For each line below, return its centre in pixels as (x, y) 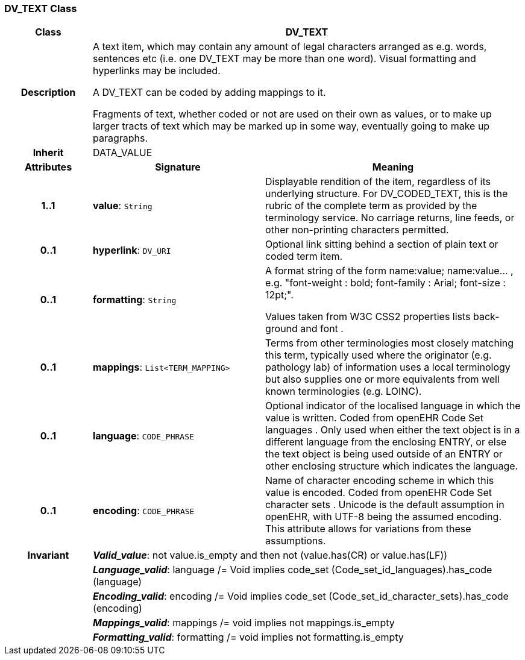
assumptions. (295, 541)
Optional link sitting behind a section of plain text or (382, 244)
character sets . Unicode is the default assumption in (385, 505)
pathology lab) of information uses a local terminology (388, 367)
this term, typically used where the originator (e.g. (378, 355)
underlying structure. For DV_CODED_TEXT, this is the (386, 194)
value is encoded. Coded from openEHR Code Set (379, 493)
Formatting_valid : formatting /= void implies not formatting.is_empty (248, 637)
